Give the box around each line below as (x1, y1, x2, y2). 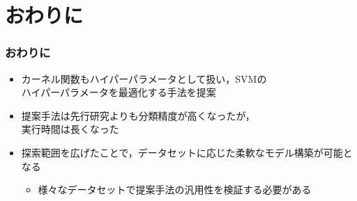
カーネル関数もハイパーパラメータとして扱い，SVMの (21, 71, 267, 86)
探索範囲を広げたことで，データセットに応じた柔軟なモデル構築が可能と (21, 145, 353, 159)
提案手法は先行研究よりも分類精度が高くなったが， (21, 108, 255, 122)
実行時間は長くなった (21, 122, 119, 136)
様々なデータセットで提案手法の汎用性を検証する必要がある (38, 182, 312, 197)
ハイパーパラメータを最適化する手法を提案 (21, 85, 216, 99)
